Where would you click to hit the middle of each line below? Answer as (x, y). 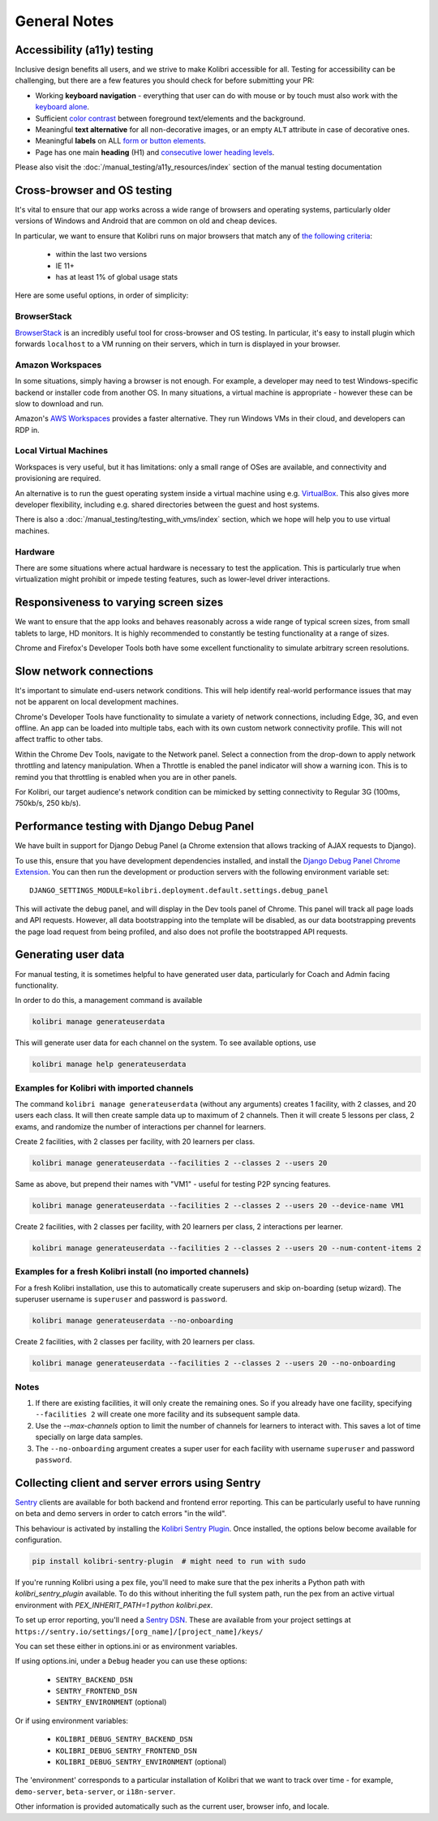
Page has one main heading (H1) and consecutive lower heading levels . (155, 152)
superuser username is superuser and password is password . (121, 1299)
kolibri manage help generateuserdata (109, 1065)
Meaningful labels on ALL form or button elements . (121, 141)
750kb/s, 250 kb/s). (48, 803)
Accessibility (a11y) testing (84, 50)
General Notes (64, 21)
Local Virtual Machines (62, 451)
